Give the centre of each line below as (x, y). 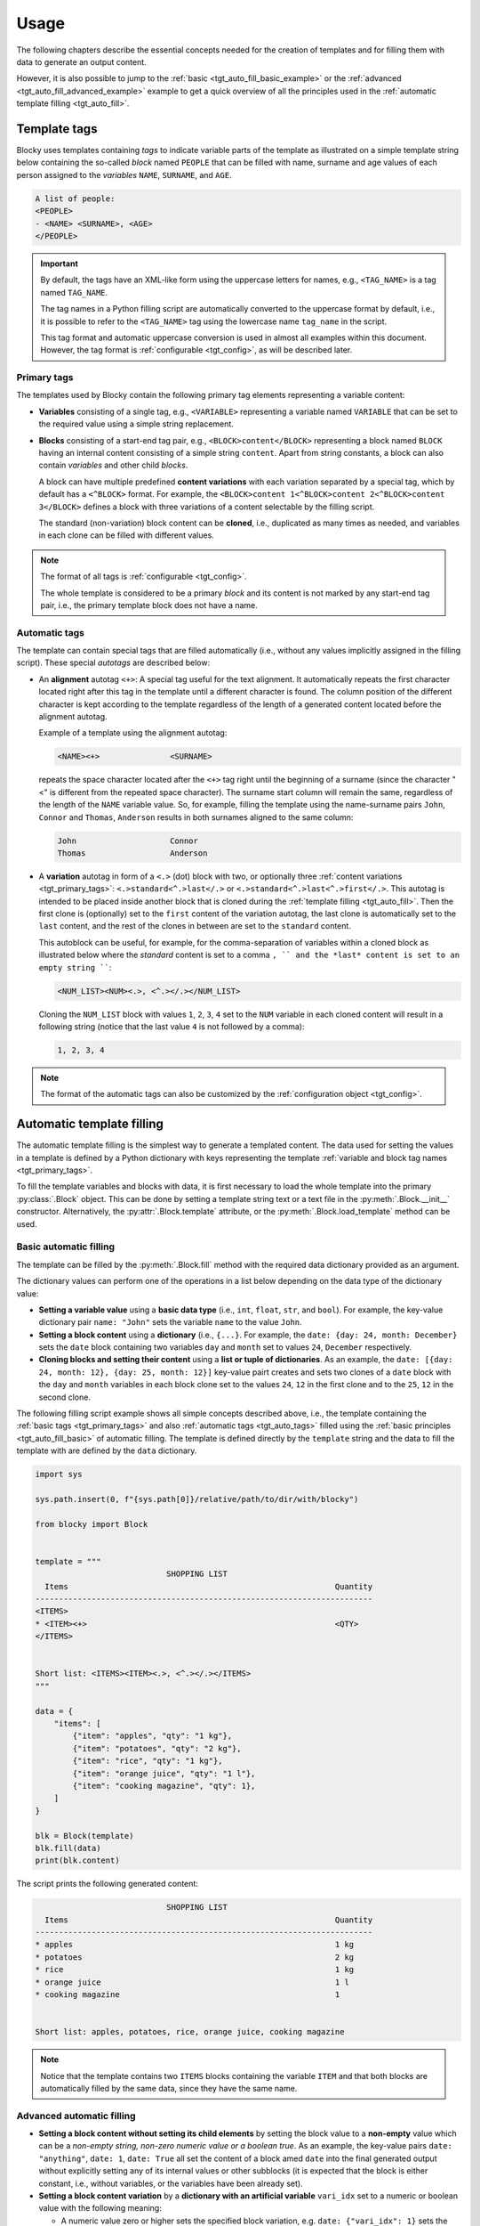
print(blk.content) (77, 1860)
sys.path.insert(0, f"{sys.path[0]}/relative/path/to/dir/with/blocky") (197, 1499)
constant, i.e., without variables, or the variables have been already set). (171, 2183)
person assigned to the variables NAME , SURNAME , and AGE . (124, 175)
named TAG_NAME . (74, 292)
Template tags (57, 129)
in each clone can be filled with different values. (127, 535)
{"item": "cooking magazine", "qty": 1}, (164, 1786)
